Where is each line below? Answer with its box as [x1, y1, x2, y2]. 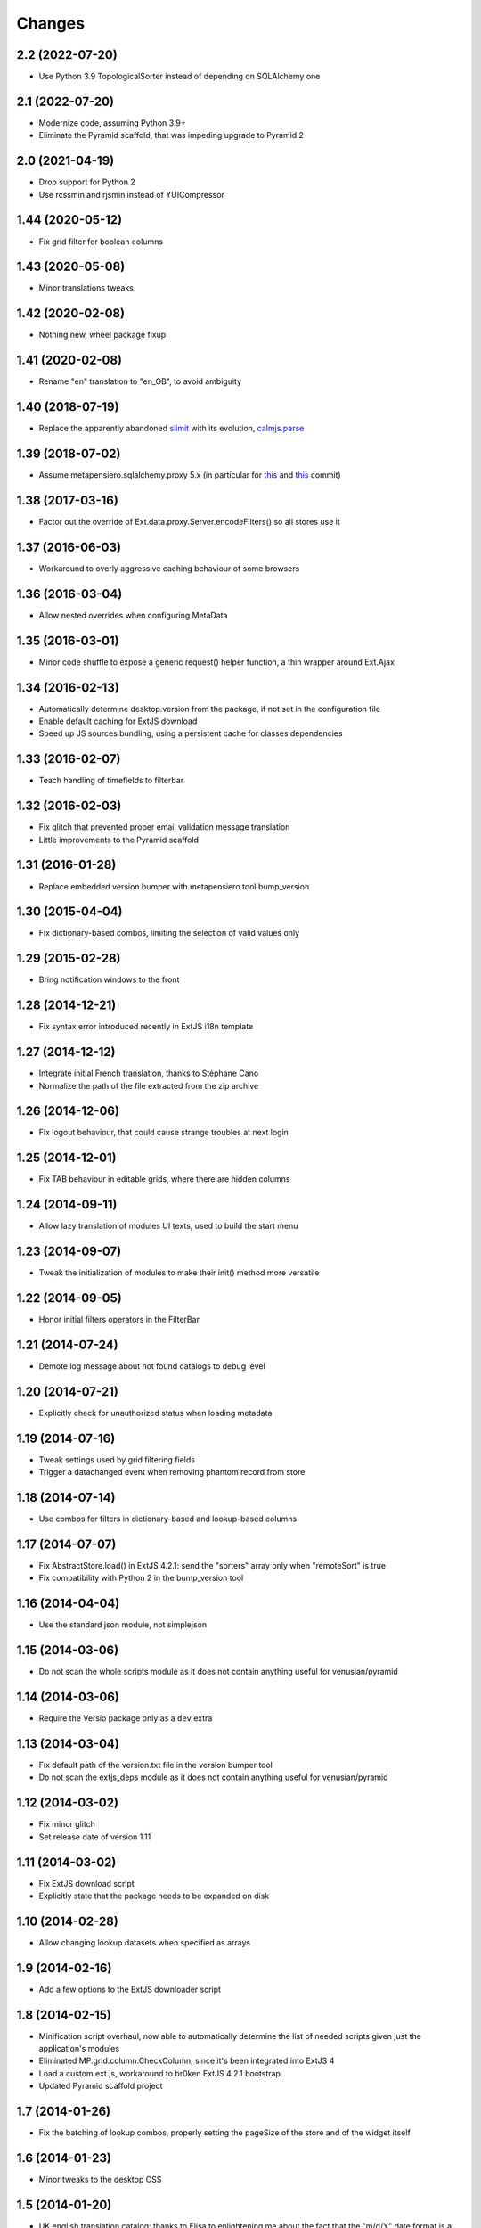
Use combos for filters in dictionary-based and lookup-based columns [38, 1513, 298, 1524]
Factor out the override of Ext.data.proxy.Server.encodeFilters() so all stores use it [38, 517, 340, 527]
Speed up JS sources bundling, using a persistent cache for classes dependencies [38, 728, 343, 739]
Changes [16, 13, 85, 33]
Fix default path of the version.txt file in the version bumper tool [38, 1760, 273, 1770]
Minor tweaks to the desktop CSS [38, 2175, 162, 2185]
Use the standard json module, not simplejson [38, 1619, 208, 1630]
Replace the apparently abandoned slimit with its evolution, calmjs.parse [38, 423, 305, 434]
